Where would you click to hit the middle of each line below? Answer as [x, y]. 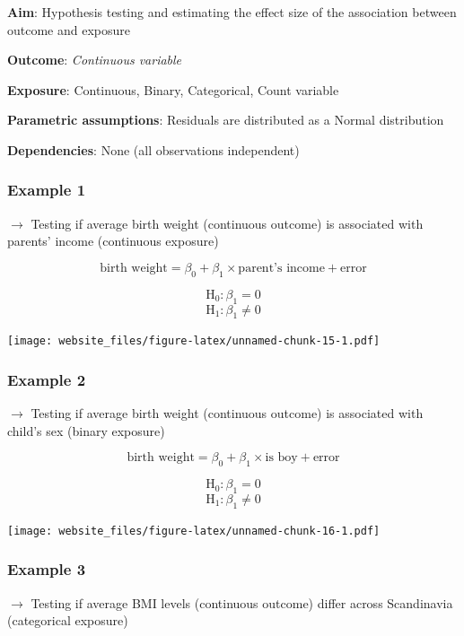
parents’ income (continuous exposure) [113, 241]
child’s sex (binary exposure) [86, 430]
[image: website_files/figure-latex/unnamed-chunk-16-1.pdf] [194, 531]
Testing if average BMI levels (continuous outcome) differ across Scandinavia [242, 602]
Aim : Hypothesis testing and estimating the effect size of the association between [232, 12]
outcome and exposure [69, 29]
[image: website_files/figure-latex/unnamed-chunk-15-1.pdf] [194, 341]
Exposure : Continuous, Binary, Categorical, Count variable [173, 89]
